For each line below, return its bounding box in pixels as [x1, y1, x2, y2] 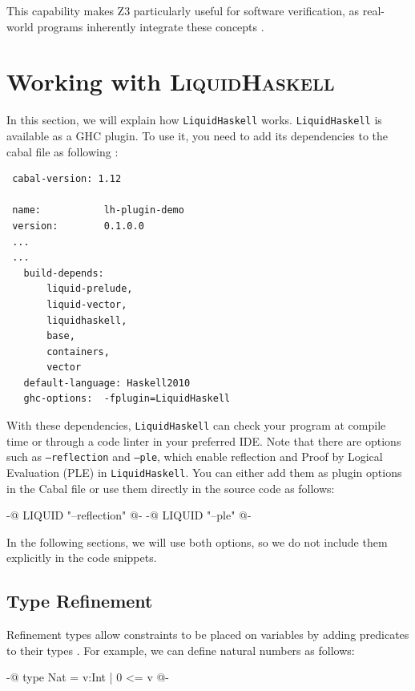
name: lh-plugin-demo [12, 204, 184, 216]
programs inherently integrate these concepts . [37, 18, 264, 34]
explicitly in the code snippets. [6, 549, 157, 566]
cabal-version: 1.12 [12, 173, 122, 185]
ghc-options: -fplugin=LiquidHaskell [23, 393, 231, 405]
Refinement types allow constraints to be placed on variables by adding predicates [6, 626, 409, 643]
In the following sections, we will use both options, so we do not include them [6, 533, 388, 550]
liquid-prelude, [46, 283, 133, 295]
